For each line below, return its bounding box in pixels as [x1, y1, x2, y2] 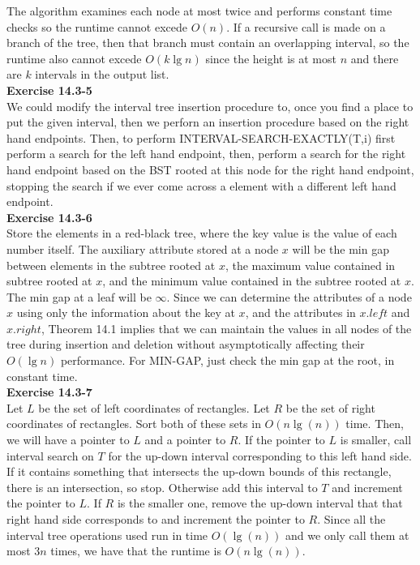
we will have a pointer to [6, 431, 130, 448]
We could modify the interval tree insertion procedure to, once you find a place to [6, 97, 414, 114]
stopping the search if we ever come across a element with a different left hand [6, 177, 396, 194]
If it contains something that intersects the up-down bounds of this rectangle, [6, 463, 392, 480]
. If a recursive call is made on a [226, 18, 386, 35]
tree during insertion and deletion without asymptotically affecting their [6, 336, 365, 353]
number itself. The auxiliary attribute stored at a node [6, 240, 279, 257]
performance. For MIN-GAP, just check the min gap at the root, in [60, 352, 395, 369]
